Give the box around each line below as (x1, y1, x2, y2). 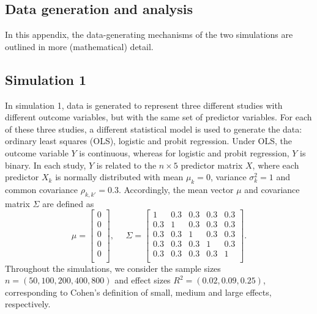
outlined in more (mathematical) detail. (5, 40, 154, 53)
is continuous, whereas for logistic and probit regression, (79, 146, 289, 159)
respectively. (5, 298, 51, 310)
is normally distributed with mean (55, 170, 184, 183)
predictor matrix (181, 158, 243, 171)
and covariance (244, 183, 300, 195)
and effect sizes (114, 274, 171, 287)
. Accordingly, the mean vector (118, 183, 234, 195)
